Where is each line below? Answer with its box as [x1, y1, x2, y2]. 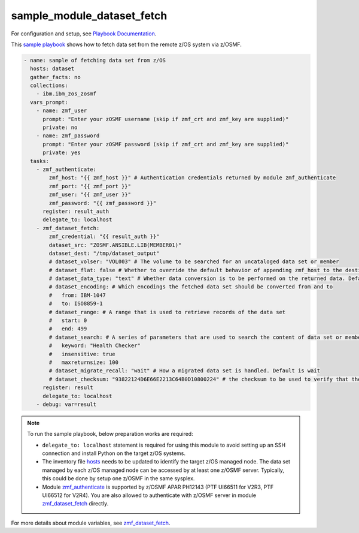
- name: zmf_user [36, 107, 87, 114]
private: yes [42, 149, 81, 156]
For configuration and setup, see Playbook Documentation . [11, 30, 157, 37]
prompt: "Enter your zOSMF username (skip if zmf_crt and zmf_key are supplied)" [42, 116, 289, 122]
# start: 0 [48, 317, 87, 324]
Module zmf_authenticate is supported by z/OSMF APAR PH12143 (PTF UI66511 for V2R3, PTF [42, 483, 274, 490]
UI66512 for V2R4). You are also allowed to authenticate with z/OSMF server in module [42, 492, 257, 499]
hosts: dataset [30, 65, 75, 72]
